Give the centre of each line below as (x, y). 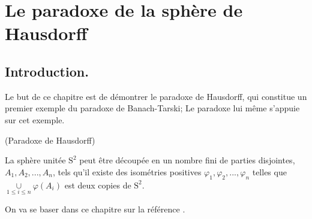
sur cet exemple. (35, 119)
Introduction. (47, 71)
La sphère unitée (35, 160)
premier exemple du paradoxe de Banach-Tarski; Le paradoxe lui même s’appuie (152, 108)
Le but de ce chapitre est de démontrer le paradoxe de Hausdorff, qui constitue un (156, 96)
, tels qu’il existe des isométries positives (127, 171)
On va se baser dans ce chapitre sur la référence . (95, 209)
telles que (269, 171)
